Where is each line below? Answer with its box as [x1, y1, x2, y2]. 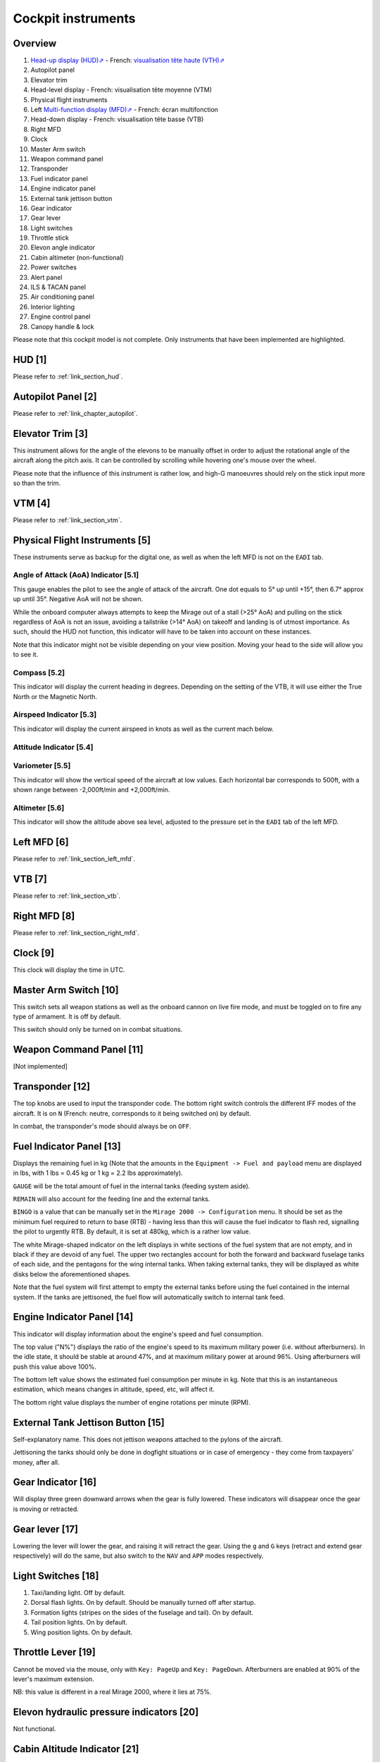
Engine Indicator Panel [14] [13, 1311, 134, 1323]
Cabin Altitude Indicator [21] [13, 1743, 139, 1755]
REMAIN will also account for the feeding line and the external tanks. [13, 1195, 210, 1203]
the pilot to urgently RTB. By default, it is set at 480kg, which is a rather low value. [13, 1227, 251, 1236]
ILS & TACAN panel [30, 283, 87, 292]
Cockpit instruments [13, 11, 136, 26]
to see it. [13, 651, 39, 659]
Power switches [30, 263, 77, 271]
